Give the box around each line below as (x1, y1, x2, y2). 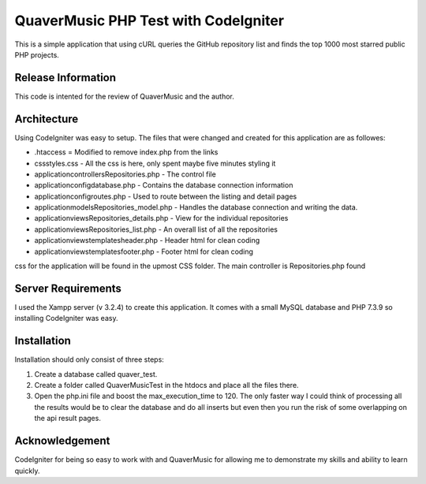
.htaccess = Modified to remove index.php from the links (34, 147, 219, 157)
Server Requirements (14, 281, 122, 295)
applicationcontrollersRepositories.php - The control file (34, 169, 216, 179)
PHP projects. (14, 50, 59, 59)
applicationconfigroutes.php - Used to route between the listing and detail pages (34, 192, 297, 201)
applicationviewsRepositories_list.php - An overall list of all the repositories (34, 225, 278, 234)
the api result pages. (34, 414, 102, 423)
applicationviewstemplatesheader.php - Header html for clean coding (34, 236, 260, 245)
